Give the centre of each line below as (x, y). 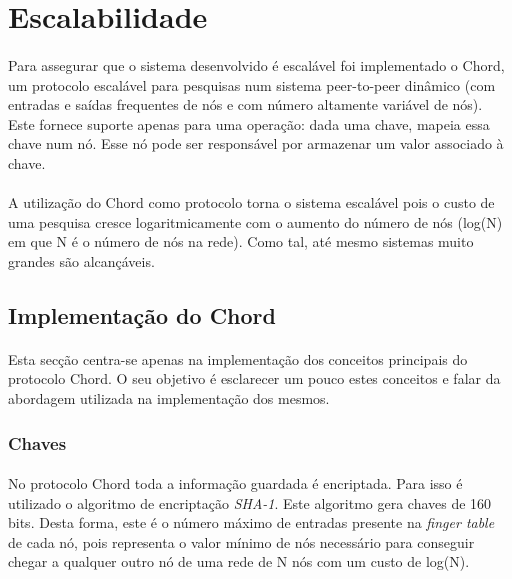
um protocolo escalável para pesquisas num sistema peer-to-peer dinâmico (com (252, 84)
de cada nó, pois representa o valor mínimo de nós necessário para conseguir (241, 541)
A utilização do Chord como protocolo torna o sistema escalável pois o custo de (251, 202)
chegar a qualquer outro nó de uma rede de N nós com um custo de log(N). (239, 561)
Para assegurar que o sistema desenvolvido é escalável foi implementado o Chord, (256, 64)
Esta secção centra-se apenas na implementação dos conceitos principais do (238, 358)
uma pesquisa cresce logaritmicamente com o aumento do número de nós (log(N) (255, 221)
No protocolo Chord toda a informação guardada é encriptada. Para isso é (235, 483)
